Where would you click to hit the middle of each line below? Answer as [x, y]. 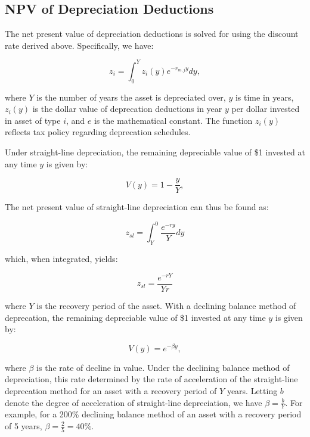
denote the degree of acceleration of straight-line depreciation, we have [134, 402]
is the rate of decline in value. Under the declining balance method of [163, 367]
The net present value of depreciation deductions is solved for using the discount [152, 34]
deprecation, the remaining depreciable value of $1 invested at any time [135, 317]
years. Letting [252, 390]
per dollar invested [266, 109]
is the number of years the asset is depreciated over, [131, 97]
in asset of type [33, 120]
